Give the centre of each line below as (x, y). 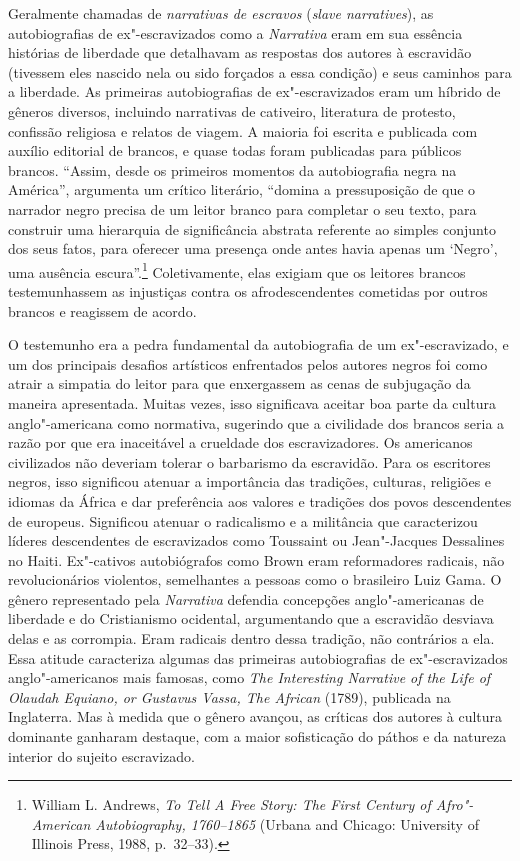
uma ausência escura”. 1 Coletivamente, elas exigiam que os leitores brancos (237, 270)
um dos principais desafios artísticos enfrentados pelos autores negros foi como (248, 363)
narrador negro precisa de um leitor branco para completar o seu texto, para (242, 208)
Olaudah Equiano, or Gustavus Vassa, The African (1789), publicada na (229, 696)
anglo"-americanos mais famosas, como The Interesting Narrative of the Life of (249, 677)
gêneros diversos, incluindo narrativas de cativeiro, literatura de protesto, (232, 110)
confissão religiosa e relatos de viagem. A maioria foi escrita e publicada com (243, 130)
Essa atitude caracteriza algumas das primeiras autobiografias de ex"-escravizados (258, 657)
